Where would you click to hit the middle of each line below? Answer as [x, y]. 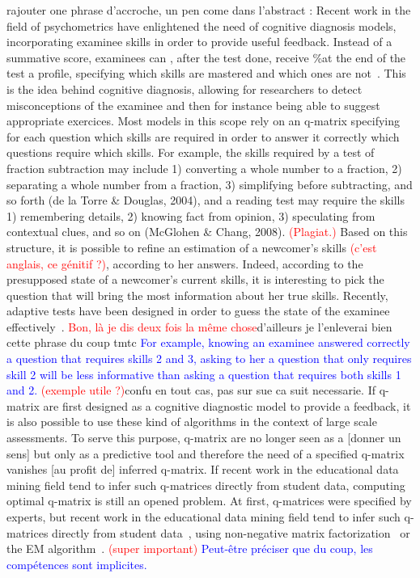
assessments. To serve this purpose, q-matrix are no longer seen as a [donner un [204, 438]
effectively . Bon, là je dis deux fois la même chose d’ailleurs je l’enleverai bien [199, 326]
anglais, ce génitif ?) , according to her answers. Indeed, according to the [185, 263]
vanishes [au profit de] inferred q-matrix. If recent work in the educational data [203, 469]
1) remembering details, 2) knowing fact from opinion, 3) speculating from [191, 215]
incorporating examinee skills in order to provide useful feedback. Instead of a [199, 42]
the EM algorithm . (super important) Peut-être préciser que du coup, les [190, 548]
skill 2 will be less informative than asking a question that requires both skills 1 [204, 374]
